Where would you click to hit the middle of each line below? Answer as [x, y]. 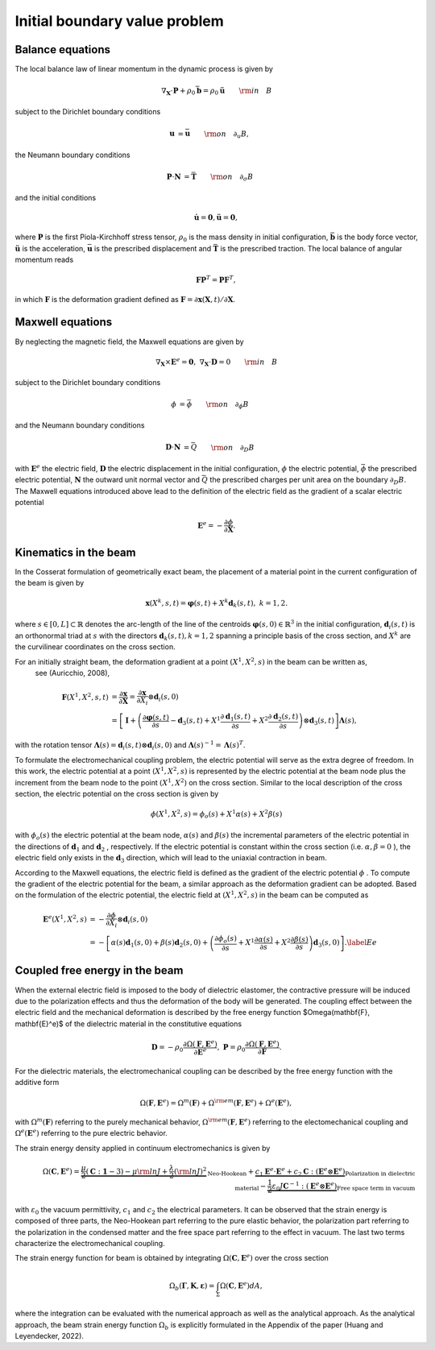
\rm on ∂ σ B [232, 177]
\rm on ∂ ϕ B [227, 405]
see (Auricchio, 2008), [72, 673]
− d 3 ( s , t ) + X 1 [195, 721]
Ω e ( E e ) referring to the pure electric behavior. [91, 1133]
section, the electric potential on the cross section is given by [117, 793]
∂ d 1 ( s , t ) [236, 717]
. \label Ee [361, 943]
